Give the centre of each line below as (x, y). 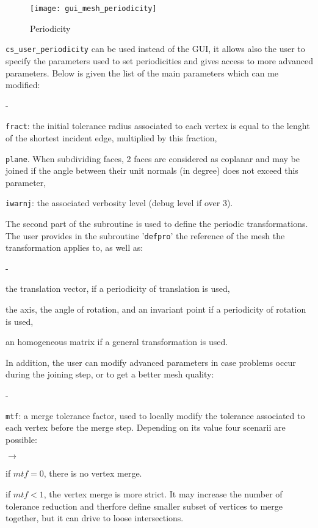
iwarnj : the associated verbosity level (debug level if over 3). (119, 203)
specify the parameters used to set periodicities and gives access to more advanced (159, 60)
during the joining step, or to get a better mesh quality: (110, 374)
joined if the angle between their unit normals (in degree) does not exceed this (152, 170)
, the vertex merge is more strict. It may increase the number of (163, 494)
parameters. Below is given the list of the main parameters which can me (142, 73)
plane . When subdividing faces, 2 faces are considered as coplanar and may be (153, 158)
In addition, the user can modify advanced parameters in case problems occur (151, 362)
